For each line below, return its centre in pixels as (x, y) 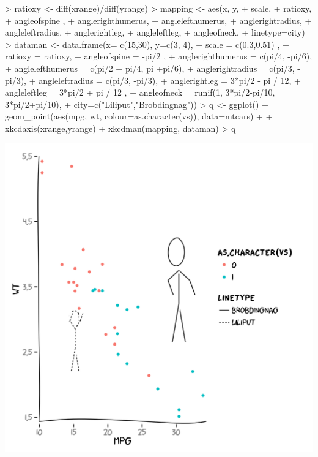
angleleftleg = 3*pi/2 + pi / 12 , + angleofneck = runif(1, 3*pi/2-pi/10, (140, 92)
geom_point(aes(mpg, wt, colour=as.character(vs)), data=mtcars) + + (139, 116)
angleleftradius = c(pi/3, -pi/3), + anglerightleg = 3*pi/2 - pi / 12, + (170, 80)
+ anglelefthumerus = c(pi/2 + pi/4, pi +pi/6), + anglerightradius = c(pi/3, (150, 68)
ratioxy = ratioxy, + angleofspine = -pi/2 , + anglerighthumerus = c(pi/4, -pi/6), (159, 56)
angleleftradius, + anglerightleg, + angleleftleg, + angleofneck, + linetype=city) (155, 32)
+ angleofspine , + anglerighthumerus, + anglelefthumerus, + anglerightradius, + (158, 20)
